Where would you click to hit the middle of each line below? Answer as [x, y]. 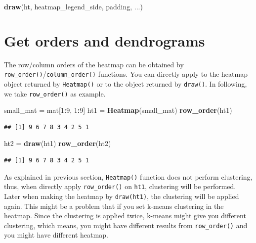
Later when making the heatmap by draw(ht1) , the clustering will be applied [122, 196]
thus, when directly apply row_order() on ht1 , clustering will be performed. [120, 186]
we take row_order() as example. [55, 93]
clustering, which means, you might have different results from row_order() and [126, 225]
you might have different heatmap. [56, 235]
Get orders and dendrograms [105, 40]
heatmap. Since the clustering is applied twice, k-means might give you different [125, 216]
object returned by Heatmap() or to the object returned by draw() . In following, [126, 83]
